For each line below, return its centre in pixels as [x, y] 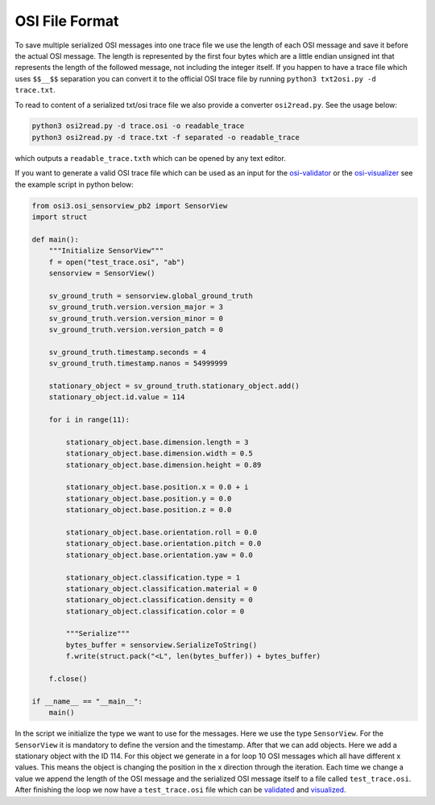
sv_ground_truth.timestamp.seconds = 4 [128, 352]
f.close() [68, 679]
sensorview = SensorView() [102, 273]
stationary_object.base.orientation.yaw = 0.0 [159, 555]
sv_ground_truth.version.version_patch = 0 [136, 329]
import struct [60, 217]
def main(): [56, 239]
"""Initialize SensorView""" [106, 251]
